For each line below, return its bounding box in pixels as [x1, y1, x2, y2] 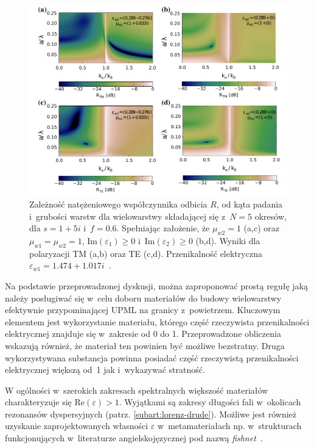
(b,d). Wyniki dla [195, 234, 260, 247]
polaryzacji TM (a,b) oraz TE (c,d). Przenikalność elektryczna [29, 247, 262, 259]
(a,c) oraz [243, 222, 279, 234]
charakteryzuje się [5, 396, 72, 408]
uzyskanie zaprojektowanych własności [5, 419, 148, 432]
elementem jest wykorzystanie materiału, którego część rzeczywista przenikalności [5, 315, 310, 328]
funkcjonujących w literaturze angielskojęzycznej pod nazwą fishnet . [5, 432, 263, 444]
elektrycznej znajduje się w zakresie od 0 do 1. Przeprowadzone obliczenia [5, 327, 281, 340]
